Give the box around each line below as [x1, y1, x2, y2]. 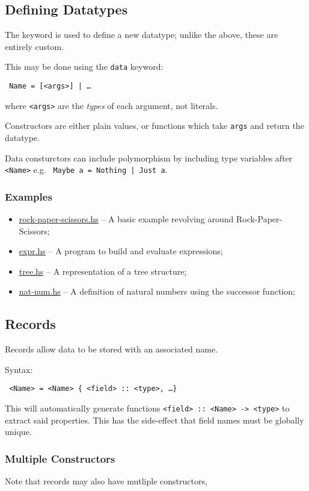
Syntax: [5, 363, 33, 375]
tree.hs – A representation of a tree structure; [19, 264, 187, 277]
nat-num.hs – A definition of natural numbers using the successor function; [19, 285, 295, 298]
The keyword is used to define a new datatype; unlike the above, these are [5, 28, 278, 41]
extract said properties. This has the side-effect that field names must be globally [5, 413, 304, 426]
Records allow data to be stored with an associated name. [5, 343, 218, 355]
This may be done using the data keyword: [5, 60, 164, 73]
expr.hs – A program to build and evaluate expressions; [19, 245, 223, 257]
